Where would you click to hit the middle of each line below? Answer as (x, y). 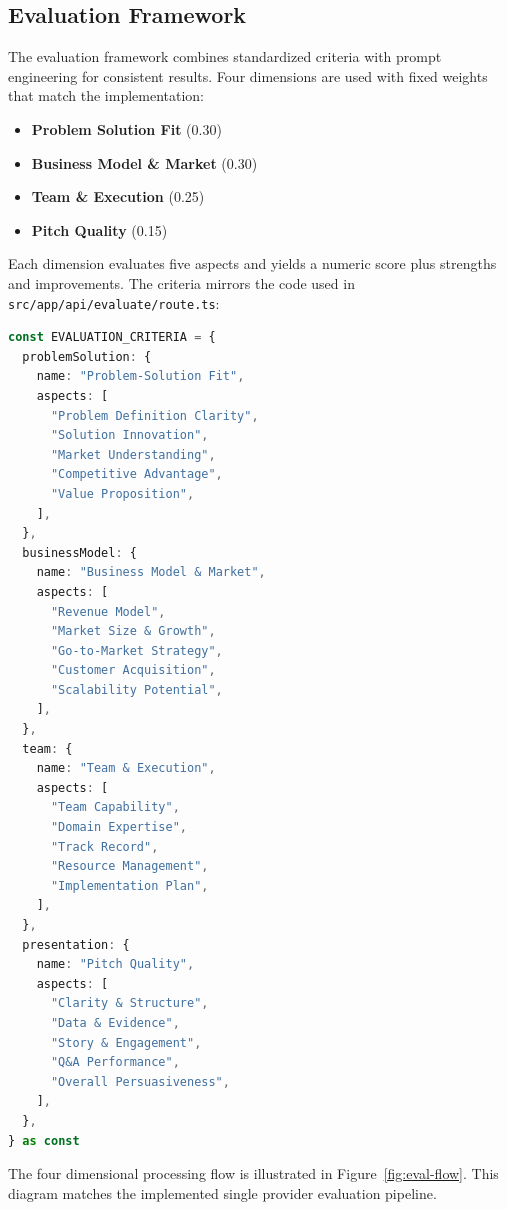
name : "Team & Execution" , (126, 768)
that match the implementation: (106, 95)
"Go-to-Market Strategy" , (136, 650)
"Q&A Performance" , (115, 1062)
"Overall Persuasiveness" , (140, 1081)
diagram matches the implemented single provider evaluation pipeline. (222, 1192)
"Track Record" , (104, 846)
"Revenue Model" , (108, 611)
